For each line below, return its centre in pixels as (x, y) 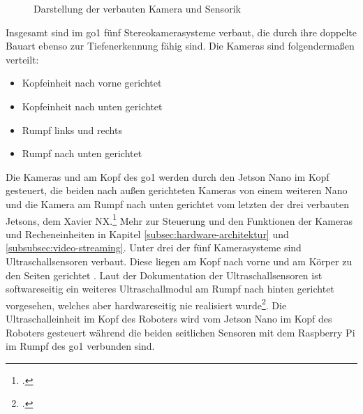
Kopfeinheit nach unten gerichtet (92, 106)
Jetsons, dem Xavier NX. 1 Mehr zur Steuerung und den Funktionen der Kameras (179, 219)
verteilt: (22, 59)
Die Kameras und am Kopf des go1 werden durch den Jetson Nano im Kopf (168, 176)
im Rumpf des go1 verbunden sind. (80, 346)
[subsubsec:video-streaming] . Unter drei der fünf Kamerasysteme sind (154, 247)
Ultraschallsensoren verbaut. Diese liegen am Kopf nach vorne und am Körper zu (179, 261)
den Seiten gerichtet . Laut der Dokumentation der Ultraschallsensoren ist (164, 275)
